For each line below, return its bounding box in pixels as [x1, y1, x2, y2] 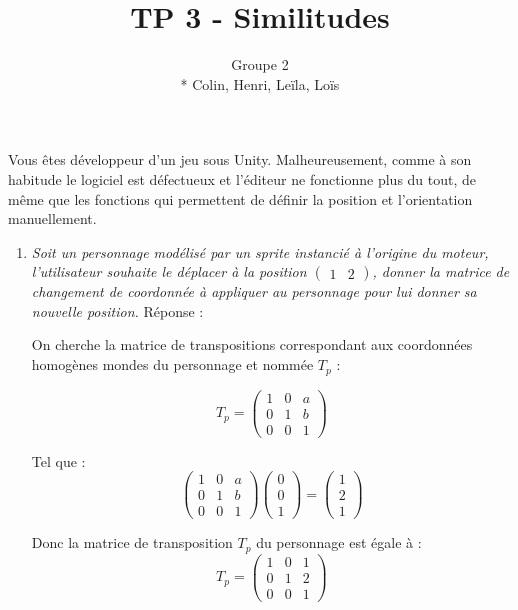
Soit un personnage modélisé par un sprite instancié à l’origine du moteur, [31, 241, 489, 262]
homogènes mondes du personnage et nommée [31, 354, 314, 375]
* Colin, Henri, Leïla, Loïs [180, 73, 340, 94]
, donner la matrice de [372, 261, 510, 282]
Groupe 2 [231, 54, 289, 75]
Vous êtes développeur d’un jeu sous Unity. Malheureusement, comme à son [8, 149, 472, 170]
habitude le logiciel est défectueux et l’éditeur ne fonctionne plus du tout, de [8, 168, 477, 189]
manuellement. [8, 208, 97, 229]
